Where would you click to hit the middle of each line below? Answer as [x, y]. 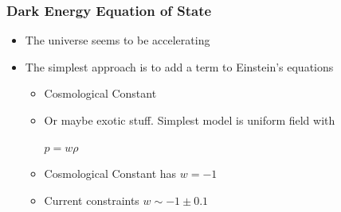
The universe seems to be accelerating [118, 40]
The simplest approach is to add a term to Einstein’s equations [179, 66]
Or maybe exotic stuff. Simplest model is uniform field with [190, 120]
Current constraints [92, 200]
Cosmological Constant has [110, 173]
